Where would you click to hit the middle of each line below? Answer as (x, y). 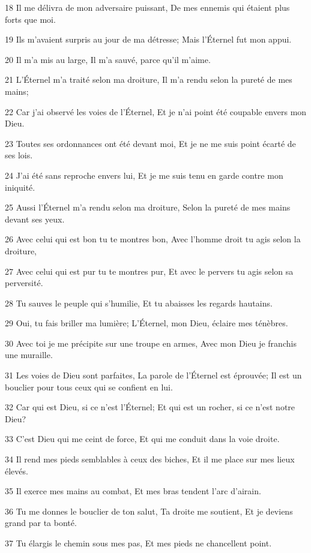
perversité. (24, 283)
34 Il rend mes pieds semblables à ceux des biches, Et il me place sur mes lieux (150, 459)
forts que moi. (30, 19)
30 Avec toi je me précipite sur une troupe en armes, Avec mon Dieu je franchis (151, 343)
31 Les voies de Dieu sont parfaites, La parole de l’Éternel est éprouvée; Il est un (153, 375)
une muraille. (29, 355)
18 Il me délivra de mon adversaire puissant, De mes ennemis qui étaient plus (147, 7)
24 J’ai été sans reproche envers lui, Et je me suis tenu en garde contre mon (144, 175)
